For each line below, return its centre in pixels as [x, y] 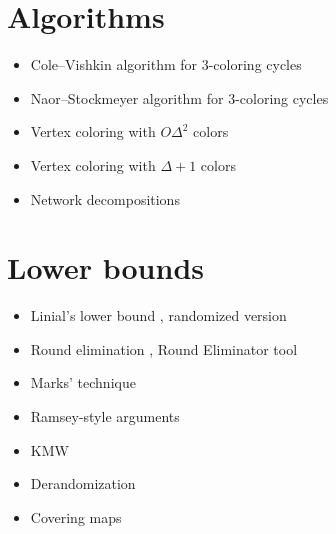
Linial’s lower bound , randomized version [158, 315]
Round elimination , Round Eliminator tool [164, 348]
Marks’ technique [83, 382]
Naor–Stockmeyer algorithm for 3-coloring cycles [179, 97]
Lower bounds [105, 267]
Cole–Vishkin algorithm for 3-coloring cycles [166, 64]
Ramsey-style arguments [105, 416]
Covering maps [76, 516]
